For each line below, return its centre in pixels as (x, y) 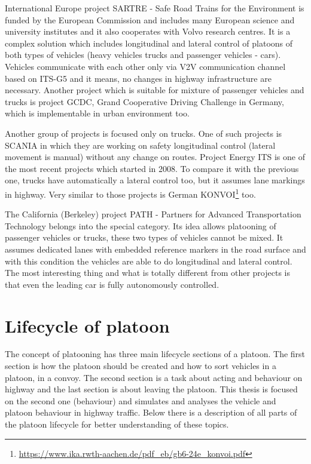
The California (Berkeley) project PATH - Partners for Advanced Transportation (153, 214)
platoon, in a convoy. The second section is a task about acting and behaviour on (154, 377)
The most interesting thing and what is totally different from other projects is (147, 273)
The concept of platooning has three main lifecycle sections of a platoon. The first (155, 354)
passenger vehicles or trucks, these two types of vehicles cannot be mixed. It (144, 237)
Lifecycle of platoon (87, 325)
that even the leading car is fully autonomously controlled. (112, 284)
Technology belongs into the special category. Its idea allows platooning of (141, 225)
